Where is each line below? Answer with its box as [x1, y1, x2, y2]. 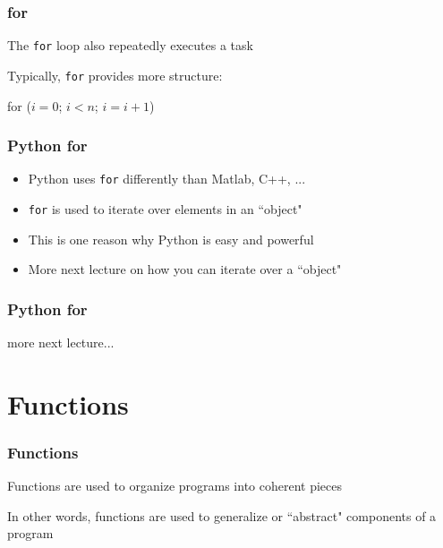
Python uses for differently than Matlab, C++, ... [28, 169, 306, 188]
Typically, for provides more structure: [7, 65, 223, 84]
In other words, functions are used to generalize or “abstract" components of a [7, 506, 437, 525]
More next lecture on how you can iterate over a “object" [28, 260, 342, 278]
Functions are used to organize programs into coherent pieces [7, 476, 343, 495]
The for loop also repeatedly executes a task [7, 36, 253, 55]
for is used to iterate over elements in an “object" [28, 200, 302, 218]
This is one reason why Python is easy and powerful [28, 229, 314, 248]
